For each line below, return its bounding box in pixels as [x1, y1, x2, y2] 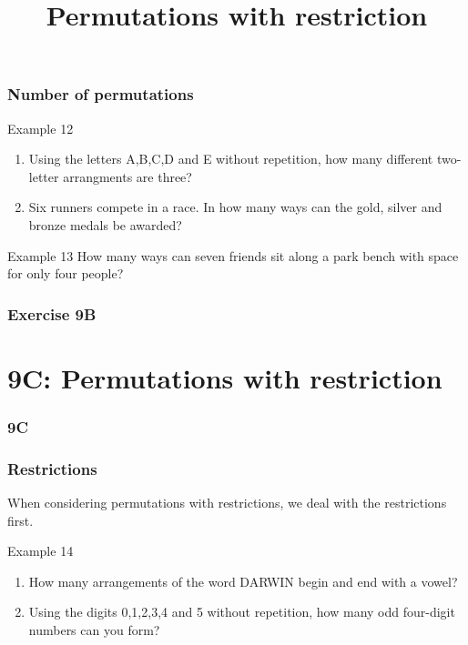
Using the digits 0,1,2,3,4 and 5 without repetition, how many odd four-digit [28, 602, 455, 621]
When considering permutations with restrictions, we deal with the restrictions [7, 493, 447, 512]
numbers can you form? [28, 620, 160, 640]
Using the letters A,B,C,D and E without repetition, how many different [28, 149, 433, 168]
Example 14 [7, 541, 74, 560]
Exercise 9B [7, 302, 97, 325]
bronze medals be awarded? [28, 216, 182, 235]
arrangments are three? [63, 166, 192, 186]
